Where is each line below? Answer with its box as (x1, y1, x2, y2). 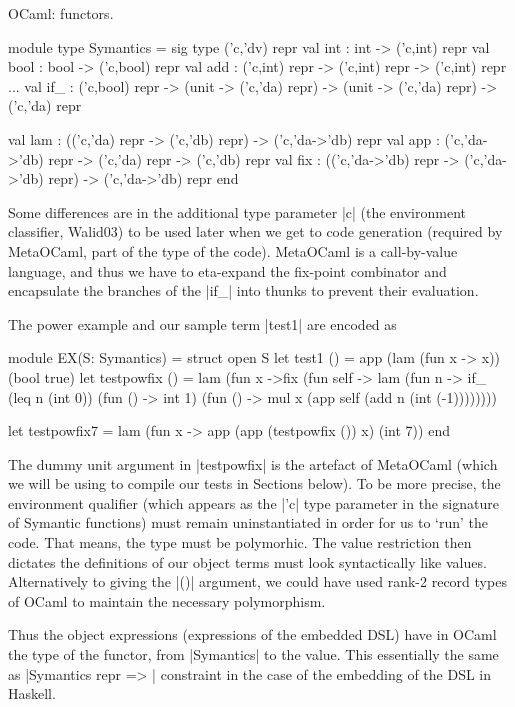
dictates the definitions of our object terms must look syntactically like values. (8, 551, 487, 572)
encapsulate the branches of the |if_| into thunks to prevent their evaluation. (8, 280, 479, 301)
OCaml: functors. (8, 3, 114, 23)
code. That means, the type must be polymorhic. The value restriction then (8, 532, 472, 553)
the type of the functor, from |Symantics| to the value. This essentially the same (8, 644, 499, 665)
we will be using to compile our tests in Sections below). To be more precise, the (8, 473, 501, 494)
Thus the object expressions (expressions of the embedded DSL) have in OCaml (8, 624, 497, 645)
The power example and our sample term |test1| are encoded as (8, 313, 397, 334)
